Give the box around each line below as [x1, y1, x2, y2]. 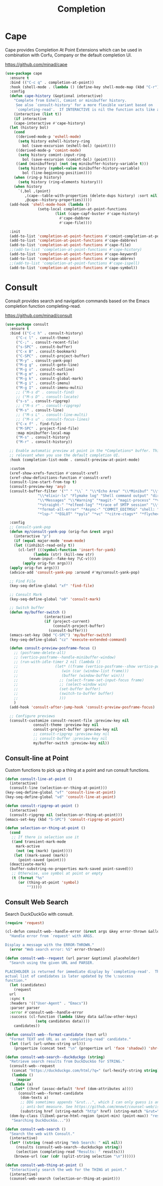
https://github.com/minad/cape [5, 61, 68, 67]
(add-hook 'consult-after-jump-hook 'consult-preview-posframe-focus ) [9, 704, 155, 709]
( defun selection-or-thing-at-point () [5, 826, 86, 831]
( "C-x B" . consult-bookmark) [16, 349, 77, 354]
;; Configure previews [9, 713, 55, 719]
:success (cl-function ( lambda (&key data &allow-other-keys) [9, 1014, 138, 1019]
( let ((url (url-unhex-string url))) [9, 1041, 86, 1046]
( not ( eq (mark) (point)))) [16, 848, 73, 853]
